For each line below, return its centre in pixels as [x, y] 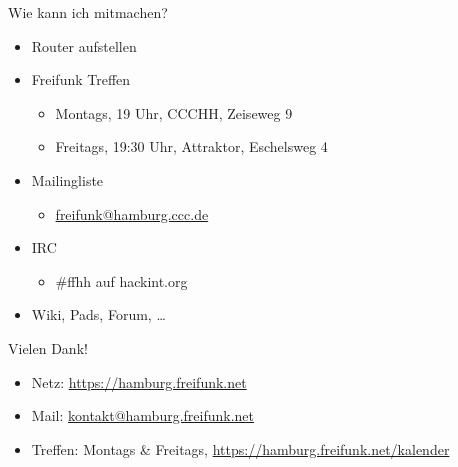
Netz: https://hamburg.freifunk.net [139, 381]
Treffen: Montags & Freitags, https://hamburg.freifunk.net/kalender [240, 448]
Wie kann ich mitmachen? [88, 12]
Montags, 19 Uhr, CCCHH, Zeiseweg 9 [174, 112]
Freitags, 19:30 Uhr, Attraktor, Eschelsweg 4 [191, 146]
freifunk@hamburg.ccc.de [132, 213]
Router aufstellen [84, 45]
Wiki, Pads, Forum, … [98, 314]
